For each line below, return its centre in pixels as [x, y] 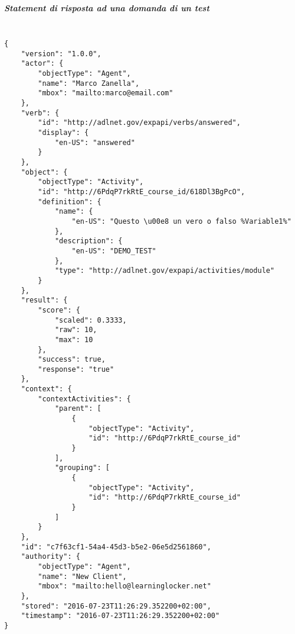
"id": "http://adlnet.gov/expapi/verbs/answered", [139, 123]
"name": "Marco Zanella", [89, 83]
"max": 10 [74, 339]
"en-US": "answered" [95, 142]
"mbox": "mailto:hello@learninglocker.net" [124, 586]
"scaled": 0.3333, [91, 320]
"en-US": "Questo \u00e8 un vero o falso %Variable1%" [181, 221]
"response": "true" [76, 369]
